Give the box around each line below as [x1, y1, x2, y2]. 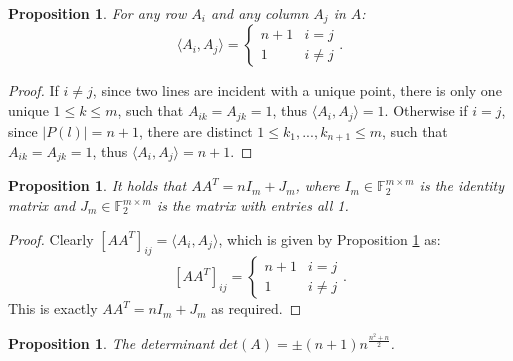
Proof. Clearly [8, 228, 94, 249]
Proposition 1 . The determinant [8, 332, 215, 353]
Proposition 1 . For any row [8, 3, 187, 23]
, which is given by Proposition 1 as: [218, 228, 441, 249]
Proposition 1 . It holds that [8, 175, 187, 196]
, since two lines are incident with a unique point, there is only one [92, 80, 502, 101]
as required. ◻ [211, 298, 302, 319]
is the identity [419, 175, 505, 196]
